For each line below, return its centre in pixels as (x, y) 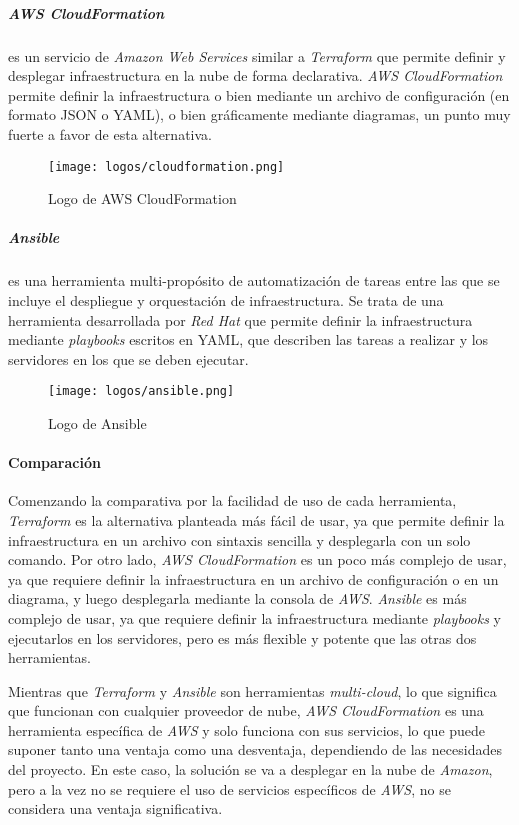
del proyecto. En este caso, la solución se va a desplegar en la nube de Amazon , (250, 769)
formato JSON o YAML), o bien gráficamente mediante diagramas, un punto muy (259, 114)
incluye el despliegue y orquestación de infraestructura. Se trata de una (226, 299)
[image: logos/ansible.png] (141, 391)
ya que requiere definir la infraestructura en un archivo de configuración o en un (253, 578)
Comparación (54, 462)
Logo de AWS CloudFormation (142, 198)
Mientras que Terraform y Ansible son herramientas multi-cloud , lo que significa (252, 690)
